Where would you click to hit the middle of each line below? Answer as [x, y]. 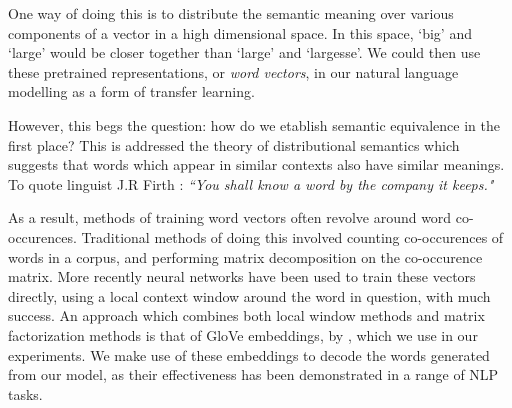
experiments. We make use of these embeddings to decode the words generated [249, 354]
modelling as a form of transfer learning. [131, 91]
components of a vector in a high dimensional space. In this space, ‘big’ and [240, 32]
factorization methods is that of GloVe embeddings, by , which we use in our [243, 334]
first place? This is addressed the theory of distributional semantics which [234, 144]
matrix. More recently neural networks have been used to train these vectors [242, 276]
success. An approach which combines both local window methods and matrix [246, 315]
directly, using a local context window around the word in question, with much [249, 295]
